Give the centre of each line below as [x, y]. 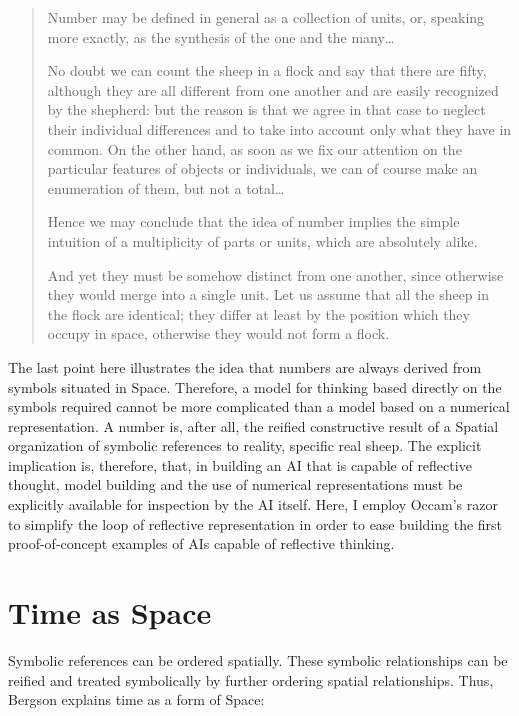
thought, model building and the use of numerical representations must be [235, 484]
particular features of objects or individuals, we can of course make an [262, 168]
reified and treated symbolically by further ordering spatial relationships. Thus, [251, 679]
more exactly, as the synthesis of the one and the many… [221, 36]
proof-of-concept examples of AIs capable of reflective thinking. [201, 543]
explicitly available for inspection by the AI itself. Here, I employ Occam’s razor [253, 504]
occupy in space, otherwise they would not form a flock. [218, 333]
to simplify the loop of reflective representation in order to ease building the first [255, 523]
